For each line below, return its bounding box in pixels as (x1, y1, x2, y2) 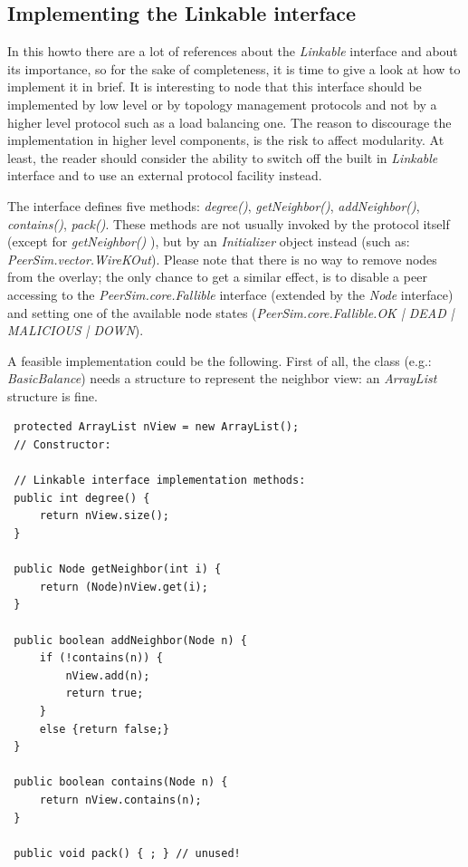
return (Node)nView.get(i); (39, 580, 208, 593)
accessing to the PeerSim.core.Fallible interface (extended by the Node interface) (7, 284, 454, 303)
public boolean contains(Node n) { (14, 775, 228, 789)
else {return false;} (39, 722, 169, 736)
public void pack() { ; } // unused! (14, 846, 241, 860)
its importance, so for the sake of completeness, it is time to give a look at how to (7, 59, 461, 78)
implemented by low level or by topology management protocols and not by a (7, 94, 437, 113)
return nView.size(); (39, 509, 169, 523)
